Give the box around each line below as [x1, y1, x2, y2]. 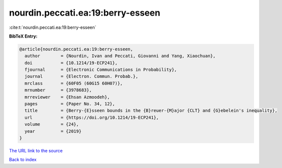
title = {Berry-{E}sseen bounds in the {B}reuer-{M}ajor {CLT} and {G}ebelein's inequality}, [24, 108, 278, 113]
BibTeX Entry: [9, 33, 38, 39]
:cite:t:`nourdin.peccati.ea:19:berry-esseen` [9, 24, 96, 30]
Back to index [9, 157, 37, 163]
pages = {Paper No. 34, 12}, [24, 101, 115, 107]
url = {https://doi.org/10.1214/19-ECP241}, [24, 115, 159, 120]
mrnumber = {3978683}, [24, 87, 92, 93]
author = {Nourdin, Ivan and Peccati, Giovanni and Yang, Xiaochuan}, [24, 53, 216, 59]
